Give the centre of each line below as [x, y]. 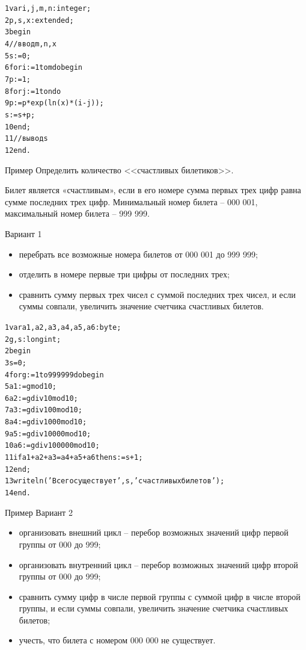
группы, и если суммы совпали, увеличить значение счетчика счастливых [154, 608]
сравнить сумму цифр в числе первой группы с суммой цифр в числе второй [160, 596]
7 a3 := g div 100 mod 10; [44, 410]
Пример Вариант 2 [39, 512]
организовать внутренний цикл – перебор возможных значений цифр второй [158, 564]
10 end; [18, 127]
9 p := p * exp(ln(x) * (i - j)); [54, 103]
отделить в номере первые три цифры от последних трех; [124, 274]
